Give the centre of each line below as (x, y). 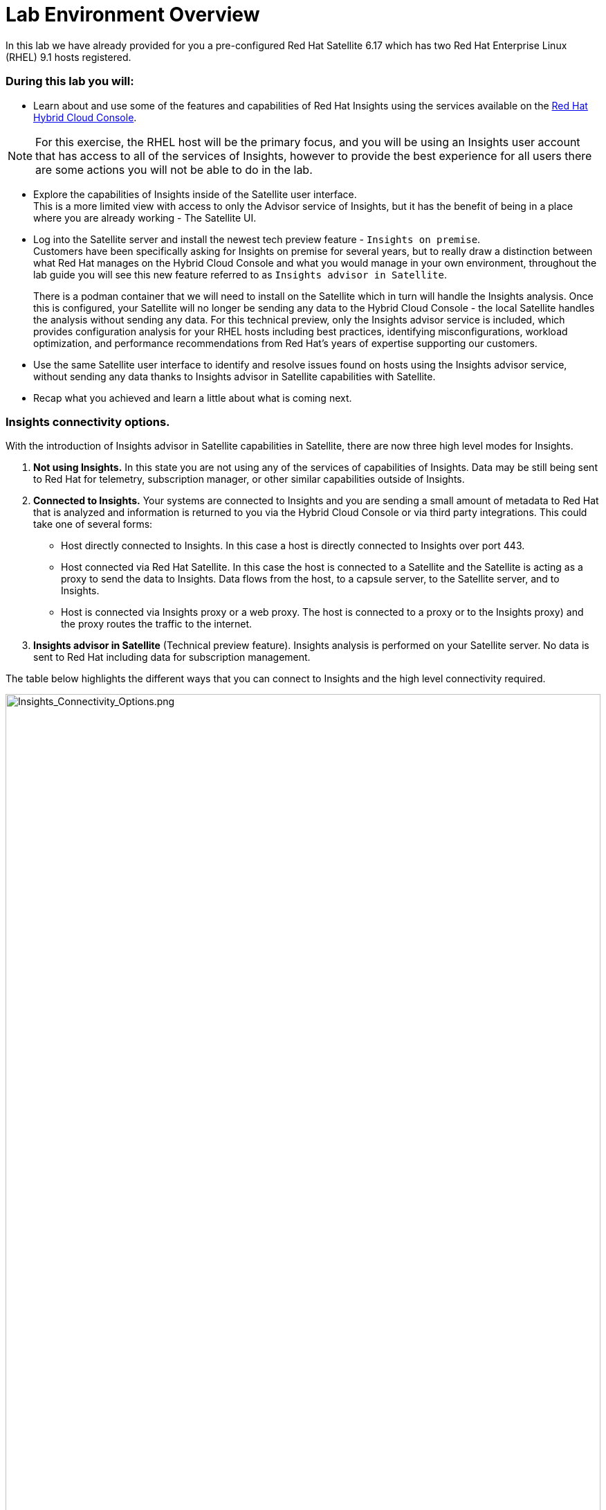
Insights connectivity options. (88, 421)
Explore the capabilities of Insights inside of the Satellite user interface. (195, 194)
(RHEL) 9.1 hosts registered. (68, 57)
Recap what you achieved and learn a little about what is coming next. (193, 398)
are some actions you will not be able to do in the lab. (174, 169)
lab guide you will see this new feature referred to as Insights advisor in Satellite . (240, 274)
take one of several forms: (93, 524)
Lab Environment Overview (133, 15)
